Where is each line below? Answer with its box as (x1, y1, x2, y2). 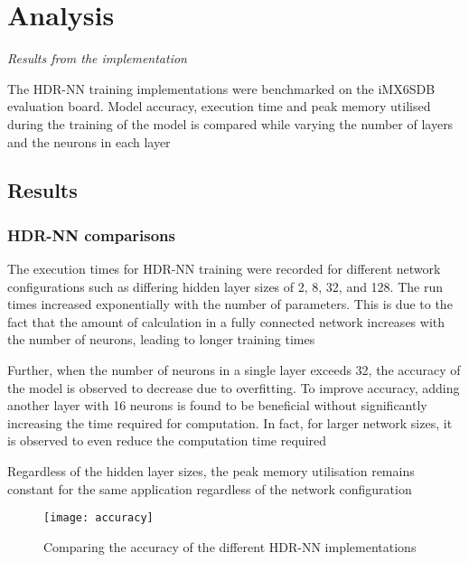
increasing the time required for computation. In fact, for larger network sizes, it (7, 413, 453, 432)
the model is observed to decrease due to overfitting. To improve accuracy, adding (7, 378, 460, 397)
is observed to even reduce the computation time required (7, 431, 327, 450)
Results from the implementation (7, 49, 187, 68)
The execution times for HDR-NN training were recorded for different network (7, 259, 441, 278)
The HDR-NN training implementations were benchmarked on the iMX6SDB (7, 79, 436, 98)
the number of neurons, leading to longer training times (7, 330, 315, 349)
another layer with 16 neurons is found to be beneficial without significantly (7, 396, 427, 415)
